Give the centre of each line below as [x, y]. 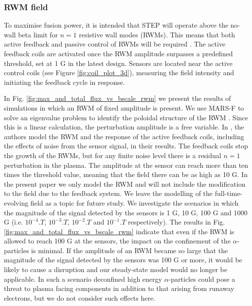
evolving [16, 202]
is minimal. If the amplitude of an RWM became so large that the [130, 250]
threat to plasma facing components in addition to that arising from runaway [119, 288]
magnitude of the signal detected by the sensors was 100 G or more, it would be [123, 260]
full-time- [229, 193]
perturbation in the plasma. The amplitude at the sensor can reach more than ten [126, 165]
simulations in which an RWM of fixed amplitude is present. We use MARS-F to [124, 107]
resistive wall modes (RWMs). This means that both [157, 34]
